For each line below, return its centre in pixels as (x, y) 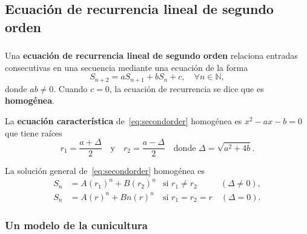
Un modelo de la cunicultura (76, 225)
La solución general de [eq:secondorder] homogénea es (105, 171)
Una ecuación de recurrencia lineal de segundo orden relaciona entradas (151, 55)
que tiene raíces (34, 132)
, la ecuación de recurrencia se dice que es (187, 88)
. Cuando (71, 88)
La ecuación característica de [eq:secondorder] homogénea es (124, 120)
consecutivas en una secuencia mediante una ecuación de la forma (127, 67)
